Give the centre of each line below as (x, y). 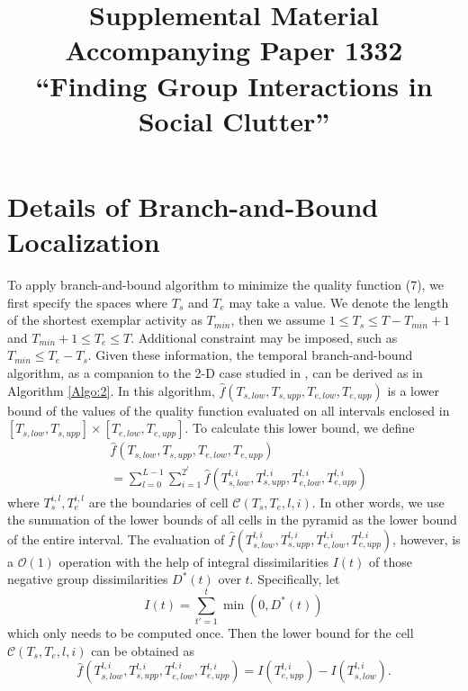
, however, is (427, 538)
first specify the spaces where (88, 302)
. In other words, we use (378, 502)
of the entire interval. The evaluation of (116, 538)
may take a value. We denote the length (339, 302)
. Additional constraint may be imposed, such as (264, 337)
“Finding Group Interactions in (234, 85)
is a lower (414, 390)
